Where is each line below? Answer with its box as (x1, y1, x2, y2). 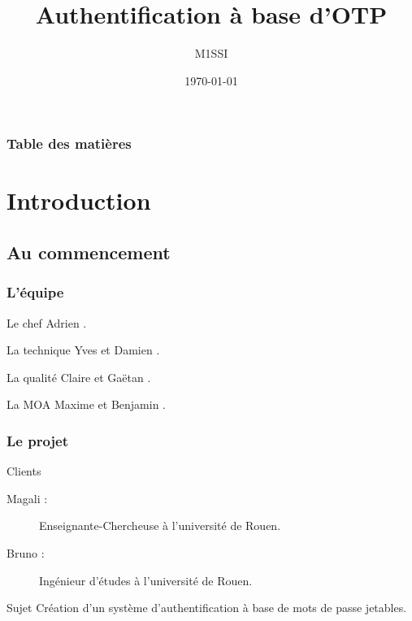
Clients (7, 462, 41, 480)
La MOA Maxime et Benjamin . (7, 396, 166, 413)
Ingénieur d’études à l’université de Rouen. (39, 571, 253, 588)
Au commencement (7, 240, 171, 264)
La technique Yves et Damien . (7, 341, 160, 358)
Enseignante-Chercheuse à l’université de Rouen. (39, 517, 281, 534)
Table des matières (7, 133, 132, 154)
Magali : (7, 489, 48, 506)
